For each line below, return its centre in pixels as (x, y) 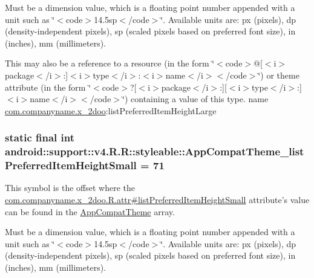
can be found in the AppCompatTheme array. (90, 211)
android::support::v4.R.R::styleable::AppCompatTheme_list (155, 151)
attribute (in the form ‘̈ (48, 87)
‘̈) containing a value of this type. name (195, 99)
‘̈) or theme (279, 75)
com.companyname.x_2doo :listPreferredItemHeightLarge (111, 110)
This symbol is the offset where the (70, 188)
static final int (40, 137)
